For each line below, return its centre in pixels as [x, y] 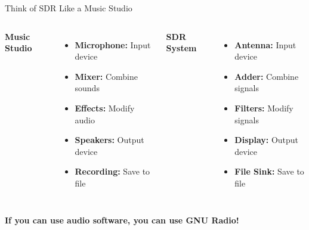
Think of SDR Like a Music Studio [69, 8]
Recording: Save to [112, 171]
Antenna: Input [265, 44]
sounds [87, 88]
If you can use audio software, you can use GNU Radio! [122, 220]
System [181, 48]
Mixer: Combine [106, 76]
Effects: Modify [105, 108]
